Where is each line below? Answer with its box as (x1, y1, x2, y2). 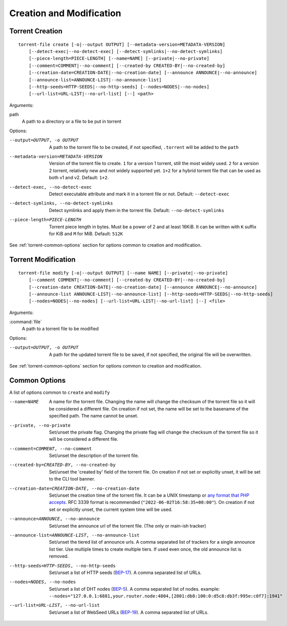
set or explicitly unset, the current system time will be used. (49, 506, 173, 512)
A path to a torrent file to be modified (22, 326, 99, 332)
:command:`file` (9, 319, 42, 325)
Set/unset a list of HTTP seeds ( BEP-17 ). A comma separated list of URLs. (49, 569, 202, 576)
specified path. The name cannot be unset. (49, 413, 138, 419)
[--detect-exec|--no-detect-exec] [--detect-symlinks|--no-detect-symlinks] (28, 48, 223, 54)
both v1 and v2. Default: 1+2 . (49, 175, 109, 181)
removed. (49, 553, 69, 559)
